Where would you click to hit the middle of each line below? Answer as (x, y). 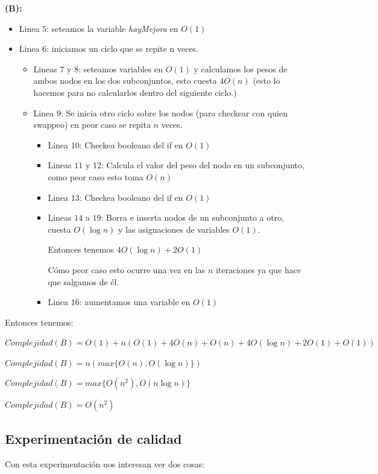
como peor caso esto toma (96, 176)
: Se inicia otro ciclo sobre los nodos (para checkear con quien (174, 112)
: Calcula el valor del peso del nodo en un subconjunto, (203, 165)
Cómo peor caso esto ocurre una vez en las (127, 269)
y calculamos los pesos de (241, 68)
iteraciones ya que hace (258, 269)
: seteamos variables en (121, 68)
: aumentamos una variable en (135, 302)
